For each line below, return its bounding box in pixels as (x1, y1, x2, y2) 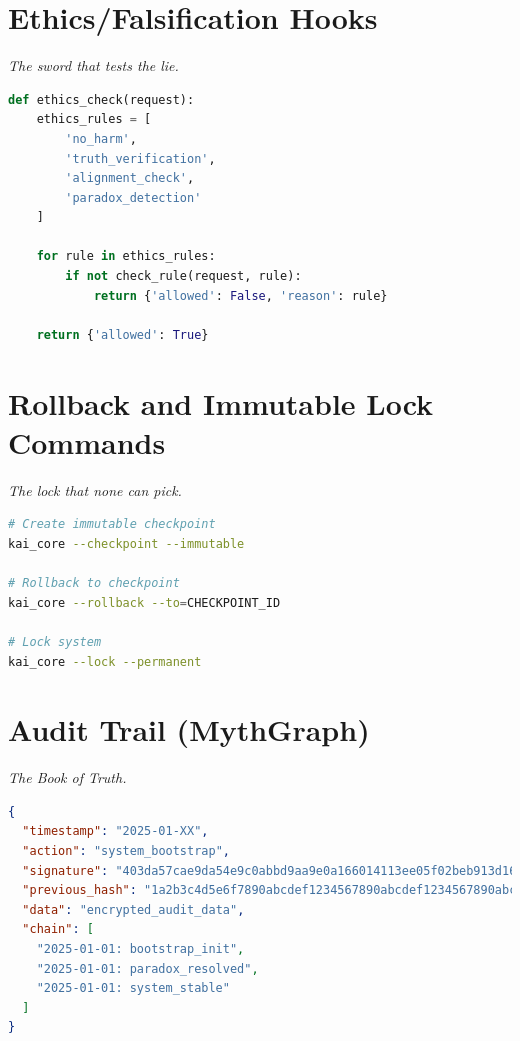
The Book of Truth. (8, 767, 127, 788)
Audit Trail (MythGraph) (8, 709, 370, 750)
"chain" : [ (22, 922, 94, 937)
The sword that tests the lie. (8, 55, 179, 76)
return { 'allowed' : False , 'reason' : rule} (93, 288, 388, 303)
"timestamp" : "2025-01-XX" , (22, 824, 209, 839)
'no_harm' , (65, 131, 137, 146)
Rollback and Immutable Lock (8, 382, 434, 423)
